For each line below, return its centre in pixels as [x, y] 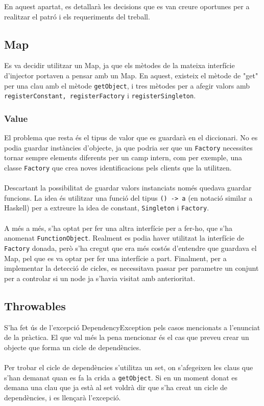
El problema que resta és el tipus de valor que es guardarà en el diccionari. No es [131, 137]
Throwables [35, 305]
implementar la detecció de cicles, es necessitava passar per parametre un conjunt [131, 268]
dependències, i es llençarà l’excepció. [63, 397]
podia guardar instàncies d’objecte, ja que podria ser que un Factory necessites [128, 147]
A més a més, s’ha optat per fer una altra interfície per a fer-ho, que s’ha [118, 228]
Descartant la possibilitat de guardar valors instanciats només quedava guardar [128, 188]
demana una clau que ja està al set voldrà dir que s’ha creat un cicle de [116, 387]
